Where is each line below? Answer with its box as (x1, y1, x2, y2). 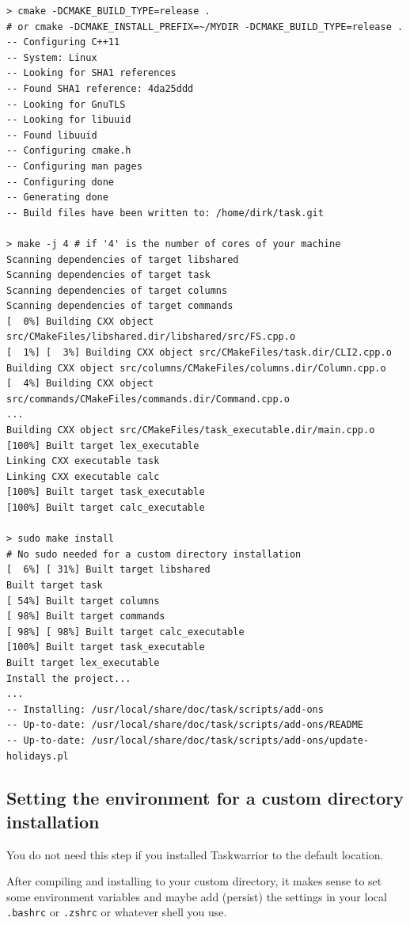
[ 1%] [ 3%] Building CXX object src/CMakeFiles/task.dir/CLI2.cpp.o (6, 347, 392, 359)
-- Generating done (6, 192, 108, 204)
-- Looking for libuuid (6, 114, 131, 126)
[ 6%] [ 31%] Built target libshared (6, 564, 211, 576)
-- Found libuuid (6, 129, 97, 141)
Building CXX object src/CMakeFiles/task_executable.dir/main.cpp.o (6, 424, 375, 436)
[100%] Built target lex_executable (6, 440, 199, 451)
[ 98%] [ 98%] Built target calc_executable (6, 626, 245, 638)
